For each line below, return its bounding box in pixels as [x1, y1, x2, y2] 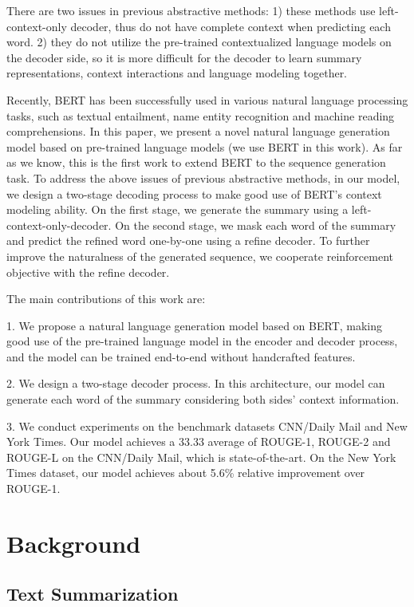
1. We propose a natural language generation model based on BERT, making [6, 317, 383, 333]
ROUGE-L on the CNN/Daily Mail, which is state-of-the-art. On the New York [6, 448, 396, 465]
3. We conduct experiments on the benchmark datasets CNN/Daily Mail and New [6, 417, 408, 434]
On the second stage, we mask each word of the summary [115, 216, 396, 233]
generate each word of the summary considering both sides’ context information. [6, 391, 400, 408]
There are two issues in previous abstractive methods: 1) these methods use [6, 2, 376, 18]
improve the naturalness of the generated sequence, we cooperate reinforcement [6, 247, 393, 264]
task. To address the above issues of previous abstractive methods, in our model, [6, 169, 400, 186]
